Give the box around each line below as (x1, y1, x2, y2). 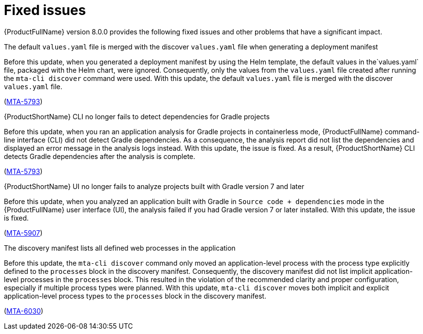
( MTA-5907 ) (4, 228, 43, 237)
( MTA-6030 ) (4, 306, 44, 315)
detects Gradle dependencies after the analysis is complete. (4, 152, 196, 160)
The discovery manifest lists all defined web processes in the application (4, 243, 236, 252)
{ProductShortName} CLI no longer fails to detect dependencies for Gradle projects (4, 112, 270, 121)
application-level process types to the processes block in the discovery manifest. (4, 291, 267, 300)
